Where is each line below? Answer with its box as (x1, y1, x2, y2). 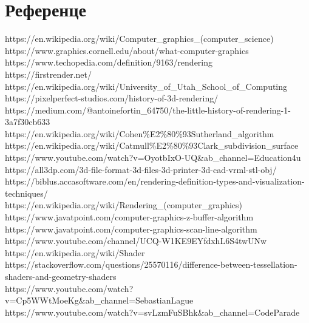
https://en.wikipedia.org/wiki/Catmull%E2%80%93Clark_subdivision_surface (5, 139, 299, 152)
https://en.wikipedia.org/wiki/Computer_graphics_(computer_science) (5, 32, 274, 45)
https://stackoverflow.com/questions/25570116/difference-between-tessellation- (5, 258, 297, 271)
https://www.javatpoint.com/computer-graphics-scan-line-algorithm (5, 222, 257, 235)
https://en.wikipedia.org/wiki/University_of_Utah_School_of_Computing (5, 80, 288, 92)
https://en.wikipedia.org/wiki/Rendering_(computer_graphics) (5, 199, 243, 211)
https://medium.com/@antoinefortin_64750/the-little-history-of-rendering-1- (5, 103, 291, 116)
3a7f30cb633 (5, 115, 50, 128)
